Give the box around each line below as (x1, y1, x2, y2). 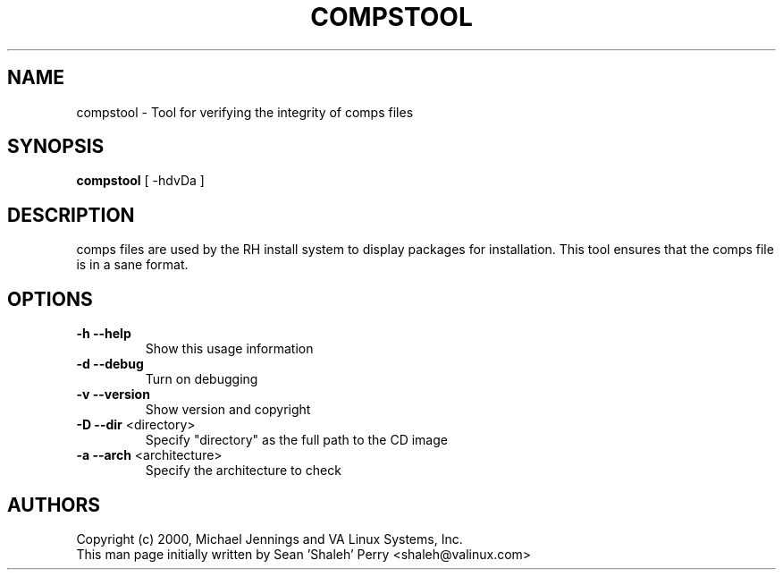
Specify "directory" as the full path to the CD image (145, 432, 448, 448)
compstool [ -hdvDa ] (76, 173, 205, 189)
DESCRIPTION (7, 203, 135, 226)
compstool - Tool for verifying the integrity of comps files (76, 104, 414, 120)
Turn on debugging (145, 371, 258, 387)
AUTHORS (7, 493, 101, 516)
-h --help (76, 326, 131, 342)
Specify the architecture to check (145, 462, 341, 479)
